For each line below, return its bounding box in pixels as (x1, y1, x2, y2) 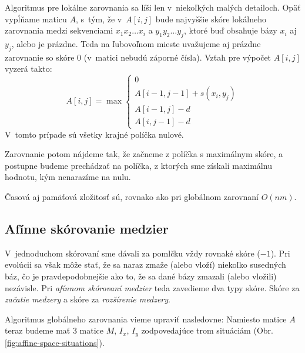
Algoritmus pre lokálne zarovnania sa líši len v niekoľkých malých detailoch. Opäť (5, 1, 301, 13)
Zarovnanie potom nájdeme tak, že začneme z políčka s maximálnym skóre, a (5, 148, 283, 160)
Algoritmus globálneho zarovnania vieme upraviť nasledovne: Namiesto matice (5, 312, 287, 325)
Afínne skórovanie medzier (5, 219, 169, 237)
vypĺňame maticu (5, 12, 67, 25)
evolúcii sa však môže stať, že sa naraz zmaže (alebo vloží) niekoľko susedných (5, 258, 286, 271)
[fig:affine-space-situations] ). (5, 336, 105, 348)
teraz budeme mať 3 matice (5, 324, 103, 337)
